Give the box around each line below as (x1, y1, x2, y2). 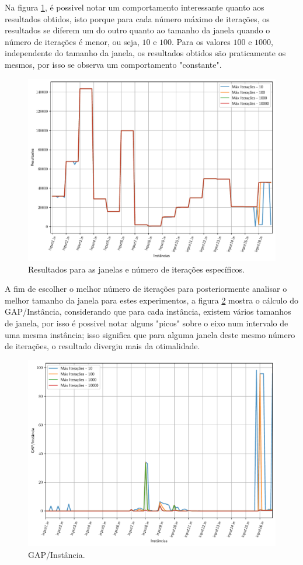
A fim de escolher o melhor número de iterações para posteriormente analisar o (5, 282, 287, 295)
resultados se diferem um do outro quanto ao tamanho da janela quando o (5, 24, 270, 36)
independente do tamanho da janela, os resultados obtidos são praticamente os (5, 47, 286, 59)
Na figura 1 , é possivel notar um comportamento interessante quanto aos (5, 1, 264, 13)
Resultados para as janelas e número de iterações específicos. (28, 263, 245, 275)
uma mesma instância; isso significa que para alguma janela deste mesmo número (5, 328, 295, 340)
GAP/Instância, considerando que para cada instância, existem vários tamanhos (5, 305, 291, 318)
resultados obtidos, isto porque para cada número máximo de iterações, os (5, 12, 270, 25)
